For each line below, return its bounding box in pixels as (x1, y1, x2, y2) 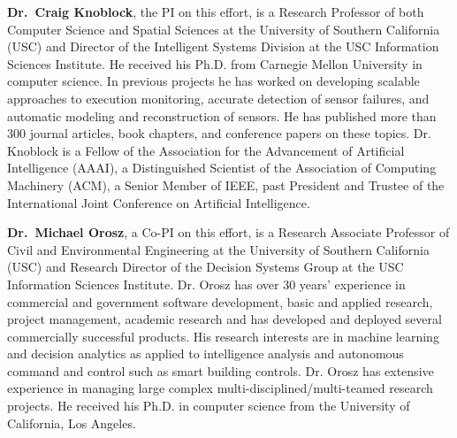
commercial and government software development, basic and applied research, (7, 292, 433, 311)
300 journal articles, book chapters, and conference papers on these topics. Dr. (7, 124, 431, 142)
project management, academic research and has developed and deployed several (7, 310, 442, 328)
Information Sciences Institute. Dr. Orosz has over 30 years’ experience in (7, 274, 406, 293)
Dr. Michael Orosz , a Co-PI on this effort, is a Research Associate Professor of (7, 223, 450, 242)
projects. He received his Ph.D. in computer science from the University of (7, 396, 410, 415)
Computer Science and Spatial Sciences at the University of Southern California (7, 19, 440, 38)
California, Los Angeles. (7, 413, 136, 432)
